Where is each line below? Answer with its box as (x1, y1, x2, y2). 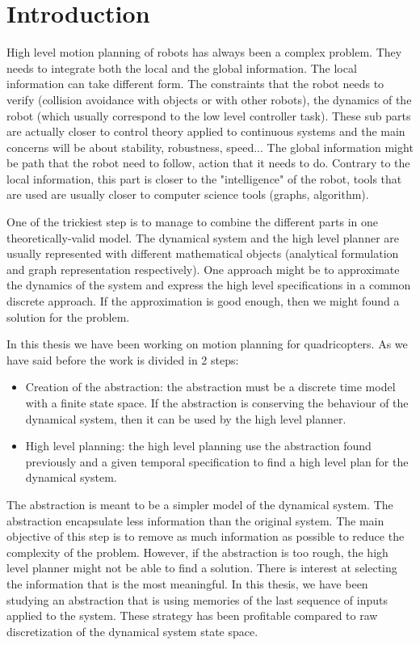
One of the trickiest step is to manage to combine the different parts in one (6, 213, 379, 230)
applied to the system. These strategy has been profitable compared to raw (6, 607, 378, 624)
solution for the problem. (6, 308, 130, 325)
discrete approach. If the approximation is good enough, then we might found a (6, 293, 400, 310)
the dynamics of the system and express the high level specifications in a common (6, 276, 411, 293)
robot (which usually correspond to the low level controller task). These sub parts (6, 107, 411, 124)
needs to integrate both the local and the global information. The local (6, 59, 357, 76)
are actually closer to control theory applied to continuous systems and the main (6, 123, 405, 140)
